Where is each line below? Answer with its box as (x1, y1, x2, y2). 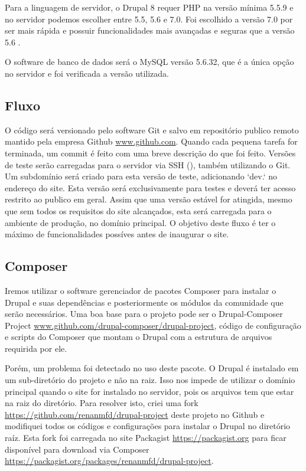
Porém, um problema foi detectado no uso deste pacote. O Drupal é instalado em (5, 362, 299, 374)
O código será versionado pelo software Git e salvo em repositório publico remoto (5, 123, 299, 136)
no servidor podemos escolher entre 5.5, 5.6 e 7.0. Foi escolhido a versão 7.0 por (5, 12, 293, 25)
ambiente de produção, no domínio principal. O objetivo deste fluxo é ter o (5, 216, 276, 228)
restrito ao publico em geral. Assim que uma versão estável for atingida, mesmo (5, 193, 292, 205)
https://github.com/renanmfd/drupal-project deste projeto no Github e (5, 408, 265, 420)
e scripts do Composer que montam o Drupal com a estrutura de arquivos (5, 331, 272, 343)
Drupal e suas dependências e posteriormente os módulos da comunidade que (5, 296, 284, 308)
